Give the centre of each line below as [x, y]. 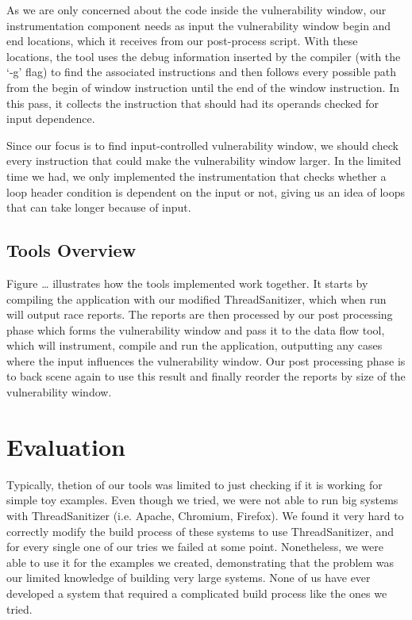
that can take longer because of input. [99, 207]
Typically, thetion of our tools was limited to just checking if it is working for [194, 484]
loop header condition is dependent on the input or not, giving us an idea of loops [206, 191]
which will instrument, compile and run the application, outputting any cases [194, 345]
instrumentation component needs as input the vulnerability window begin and [199, 25]
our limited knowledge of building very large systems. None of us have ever [189, 578]
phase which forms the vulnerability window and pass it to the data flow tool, [196, 329]
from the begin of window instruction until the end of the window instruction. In [203, 87]
